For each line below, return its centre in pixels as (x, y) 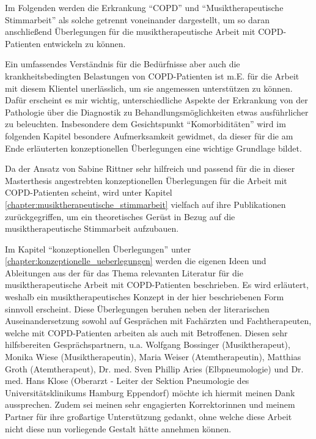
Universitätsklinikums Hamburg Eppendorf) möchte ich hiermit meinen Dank (150, 392)
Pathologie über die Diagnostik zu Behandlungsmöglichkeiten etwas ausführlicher (157, 112)
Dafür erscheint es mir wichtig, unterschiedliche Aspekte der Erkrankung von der (156, 100)
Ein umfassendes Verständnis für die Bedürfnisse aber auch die (123, 64)
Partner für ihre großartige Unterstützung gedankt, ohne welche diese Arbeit (149, 416)
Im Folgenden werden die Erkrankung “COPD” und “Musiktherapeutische (144, 7)
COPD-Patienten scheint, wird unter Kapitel (89, 192)
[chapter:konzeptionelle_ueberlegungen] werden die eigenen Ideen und (136, 261)
